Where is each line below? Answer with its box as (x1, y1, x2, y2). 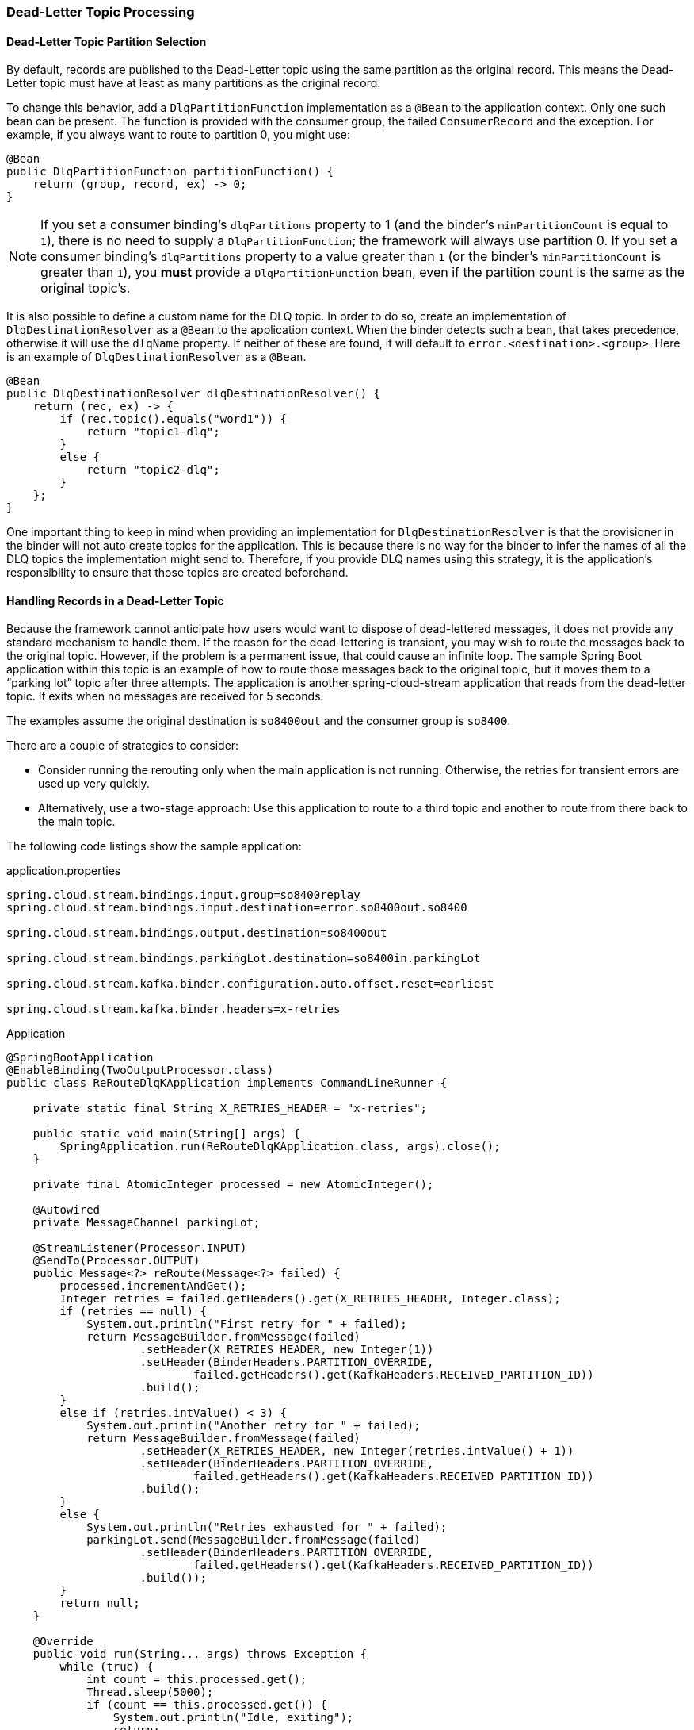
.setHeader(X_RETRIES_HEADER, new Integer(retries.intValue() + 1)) (139, 1444, 574, 1458)
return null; (59, 1597, 140, 1610)
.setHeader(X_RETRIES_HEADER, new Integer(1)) (139, 1343, 434, 1356)
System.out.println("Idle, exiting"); (112, 1711, 354, 1724)
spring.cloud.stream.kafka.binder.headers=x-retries (6, 1003, 341, 1016)
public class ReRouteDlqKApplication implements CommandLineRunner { (6, 1076, 448, 1090)
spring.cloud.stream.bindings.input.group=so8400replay (6, 888, 360, 902)
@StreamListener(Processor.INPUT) (32, 1241, 247, 1255)
